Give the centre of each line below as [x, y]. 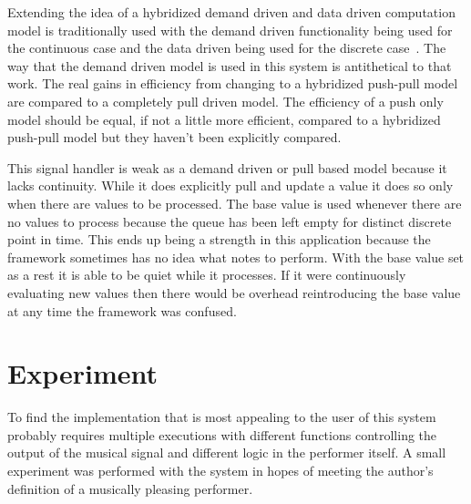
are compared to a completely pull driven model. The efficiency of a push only [225, 101]
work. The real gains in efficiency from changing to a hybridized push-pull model [233, 83]
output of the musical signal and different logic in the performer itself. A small [227, 453]
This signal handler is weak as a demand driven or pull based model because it [227, 167]
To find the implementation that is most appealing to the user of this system [222, 417]
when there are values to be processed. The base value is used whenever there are [235, 203]
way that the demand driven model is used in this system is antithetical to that [230, 65]
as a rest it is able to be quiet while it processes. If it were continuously [207, 275]
